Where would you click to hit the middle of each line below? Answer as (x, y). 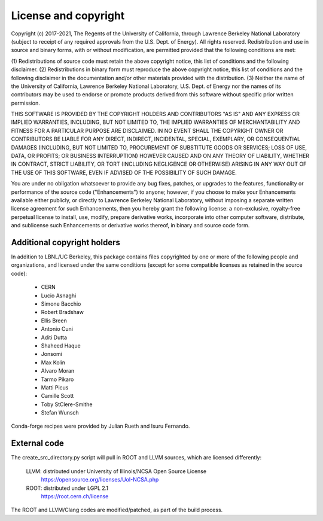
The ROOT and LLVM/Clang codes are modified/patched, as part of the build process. (117, 510)
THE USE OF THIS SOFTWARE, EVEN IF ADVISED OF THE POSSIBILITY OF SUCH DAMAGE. (124, 172)
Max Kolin (53, 362)
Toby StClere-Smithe (67, 404)
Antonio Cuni (57, 329)
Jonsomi (52, 354)
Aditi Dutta (54, 337)
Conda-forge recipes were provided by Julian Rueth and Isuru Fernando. (100, 426)
